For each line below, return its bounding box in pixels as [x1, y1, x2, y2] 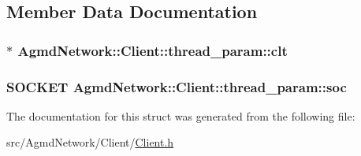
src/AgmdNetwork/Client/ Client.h [6, 134, 174, 150]
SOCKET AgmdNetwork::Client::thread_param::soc [6, 76, 347, 96]
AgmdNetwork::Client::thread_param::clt [17, 40, 288, 60]
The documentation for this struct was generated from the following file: [6, 107, 355, 124]
